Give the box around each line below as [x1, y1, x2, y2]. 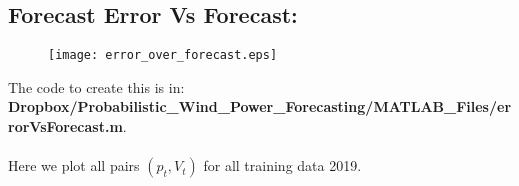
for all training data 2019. [203, 155, 362, 176]
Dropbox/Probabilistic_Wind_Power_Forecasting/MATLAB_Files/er [8, 96, 512, 117]
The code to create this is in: [8, 76, 185, 97]
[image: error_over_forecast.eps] [48, 48, 278, 63]
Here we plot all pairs [8, 155, 140, 176]
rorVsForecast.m [8, 116, 123, 137]
